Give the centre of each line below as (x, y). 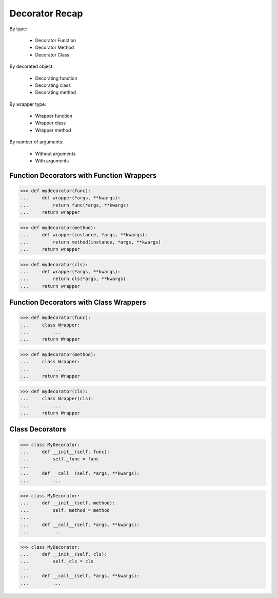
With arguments (52, 161)
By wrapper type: (28, 104)
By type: (18, 29)
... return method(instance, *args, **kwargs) (91, 242)
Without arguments (55, 154)
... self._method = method (65, 510)
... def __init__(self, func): (65, 452)
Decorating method (56, 92)
